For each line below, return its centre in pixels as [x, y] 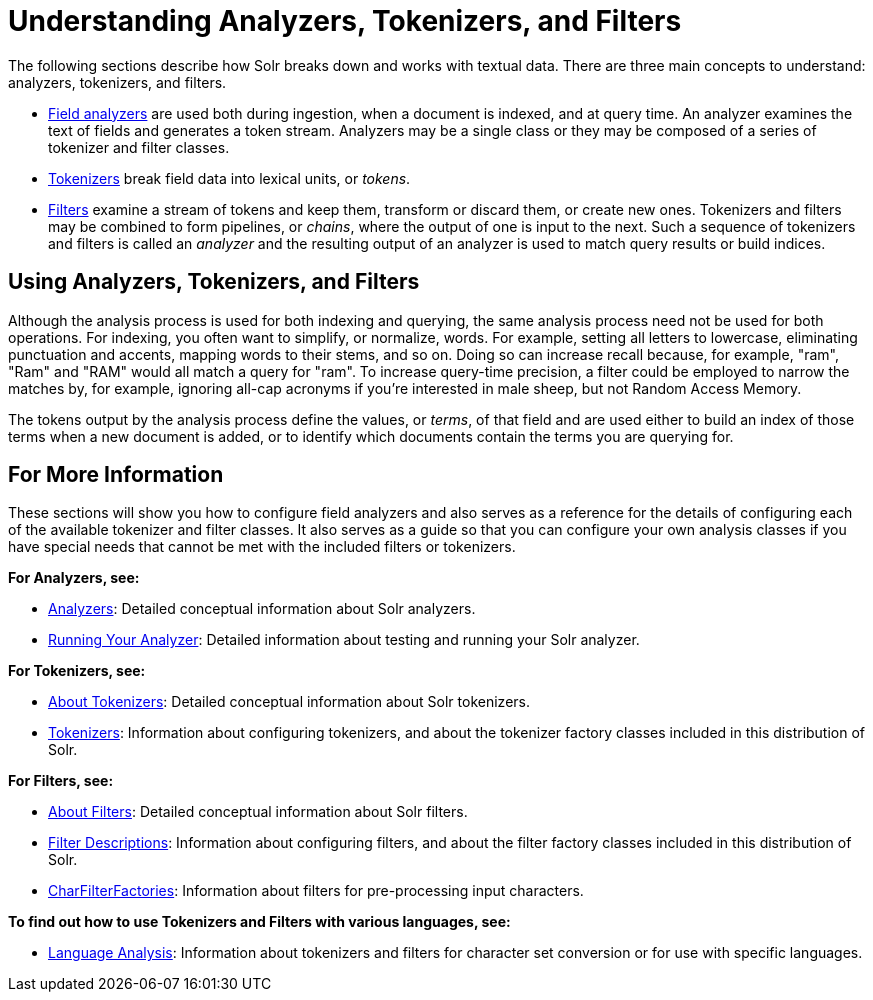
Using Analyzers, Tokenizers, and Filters [214, 282]
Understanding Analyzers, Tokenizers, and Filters [345, 21]
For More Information [116, 475]
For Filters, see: [61, 781]
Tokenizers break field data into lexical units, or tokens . [229, 178]
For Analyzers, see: [74, 578]
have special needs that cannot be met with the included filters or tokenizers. [262, 547]
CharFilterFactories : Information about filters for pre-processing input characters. [316, 891]
